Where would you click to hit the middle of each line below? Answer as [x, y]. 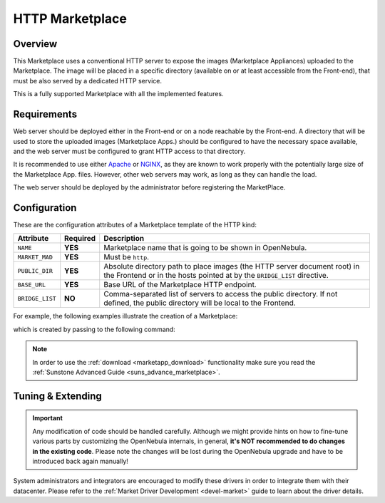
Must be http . [127, 257]
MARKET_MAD [35, 257]
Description [124, 239]
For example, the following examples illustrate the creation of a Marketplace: [125, 316]
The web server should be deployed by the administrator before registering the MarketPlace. [149, 187]
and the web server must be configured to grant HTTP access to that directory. [129, 151]
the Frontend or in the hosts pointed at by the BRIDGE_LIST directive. [216, 276]
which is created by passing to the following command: [94, 329]
